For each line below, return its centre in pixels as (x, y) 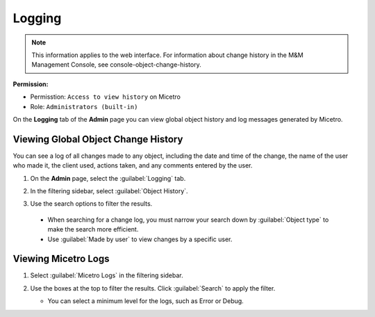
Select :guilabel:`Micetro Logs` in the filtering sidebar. (107, 275)
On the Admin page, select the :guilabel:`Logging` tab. (108, 178)
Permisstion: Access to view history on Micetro (105, 97)
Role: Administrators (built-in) (84, 106)
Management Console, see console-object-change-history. (116, 65)
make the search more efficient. (93, 229)
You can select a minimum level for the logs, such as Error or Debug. (146, 301)
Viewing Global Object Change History (98, 139)
